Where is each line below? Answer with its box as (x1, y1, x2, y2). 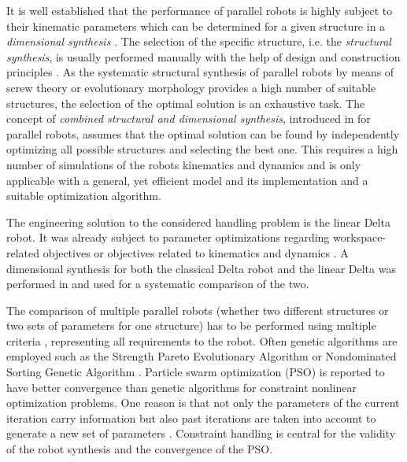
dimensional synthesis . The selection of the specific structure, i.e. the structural (6, 33, 391, 50)
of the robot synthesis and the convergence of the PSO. (6, 441, 273, 457)
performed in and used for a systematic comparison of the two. (6, 275, 309, 292)
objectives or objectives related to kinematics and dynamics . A (43, 244, 349, 261)
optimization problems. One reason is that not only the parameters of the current (6, 394, 400, 411)
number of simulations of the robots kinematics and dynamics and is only (6, 156, 361, 172)
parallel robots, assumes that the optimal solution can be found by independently (6, 125, 400, 142)
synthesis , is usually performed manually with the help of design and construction (6, 48, 401, 65)
